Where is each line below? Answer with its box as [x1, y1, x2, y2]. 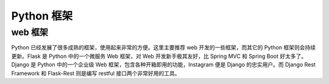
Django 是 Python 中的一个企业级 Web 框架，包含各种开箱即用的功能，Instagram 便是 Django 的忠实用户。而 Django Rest [11, 61, 316, 68]
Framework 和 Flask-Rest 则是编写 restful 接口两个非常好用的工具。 [11, 69, 180, 77]
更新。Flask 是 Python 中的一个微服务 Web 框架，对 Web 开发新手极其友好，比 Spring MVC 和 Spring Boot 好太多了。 [11, 52, 307, 60]
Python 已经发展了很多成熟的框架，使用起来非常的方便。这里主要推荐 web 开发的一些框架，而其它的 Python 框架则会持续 [11, 44, 316, 51]
